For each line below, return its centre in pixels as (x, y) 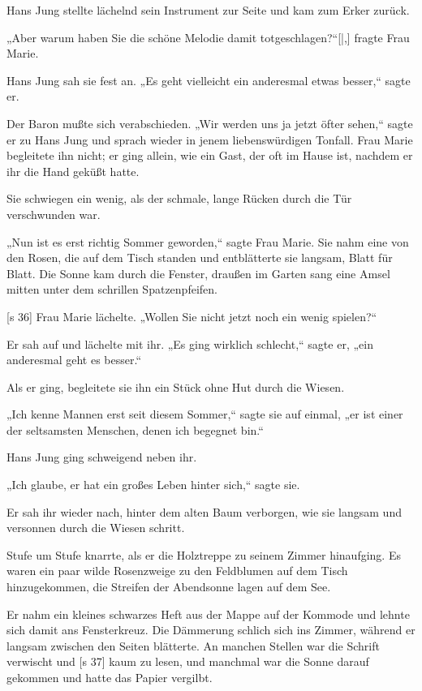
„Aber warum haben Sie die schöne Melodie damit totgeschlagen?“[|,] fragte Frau (208, 37)
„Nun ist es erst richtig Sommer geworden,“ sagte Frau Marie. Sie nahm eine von (208, 241)
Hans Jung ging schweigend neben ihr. (102, 457)
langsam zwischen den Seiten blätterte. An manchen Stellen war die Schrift (193, 645)
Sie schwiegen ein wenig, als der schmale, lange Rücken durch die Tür (179, 198)
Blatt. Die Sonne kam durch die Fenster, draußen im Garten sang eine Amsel (198, 273)
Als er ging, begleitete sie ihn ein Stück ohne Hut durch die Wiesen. (176, 386)
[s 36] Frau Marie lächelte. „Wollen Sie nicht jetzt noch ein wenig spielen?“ (192, 316)
